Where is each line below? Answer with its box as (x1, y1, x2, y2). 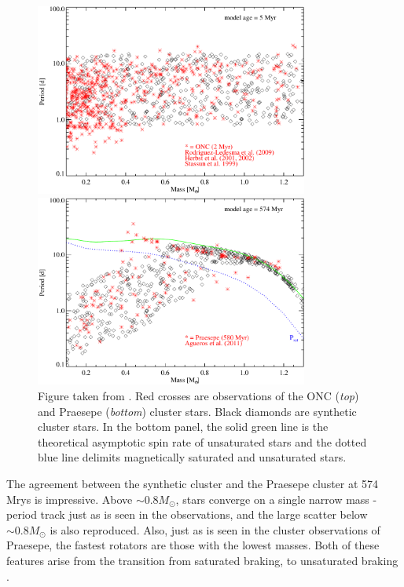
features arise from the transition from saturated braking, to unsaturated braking (6, 552, 398, 568)
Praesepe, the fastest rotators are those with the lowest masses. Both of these (6, 537, 380, 553)
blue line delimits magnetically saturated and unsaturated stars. (38, 449, 347, 465)
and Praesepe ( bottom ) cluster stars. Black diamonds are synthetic (38, 403, 357, 419)
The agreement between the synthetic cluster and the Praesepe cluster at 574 (6, 476, 379, 492)
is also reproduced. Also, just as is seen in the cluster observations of (50, 521, 380, 538)
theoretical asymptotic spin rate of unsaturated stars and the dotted (38, 433, 367, 450)
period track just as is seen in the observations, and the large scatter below (6, 506, 368, 523)
